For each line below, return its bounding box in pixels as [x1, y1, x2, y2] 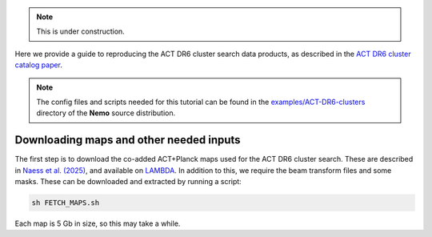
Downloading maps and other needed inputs [14, 133, 241, 147]
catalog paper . [14, 60, 63, 70]
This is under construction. [36, 26, 126, 36]
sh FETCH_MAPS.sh [31, 199, 100, 207]
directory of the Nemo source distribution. [36, 108, 176, 118]
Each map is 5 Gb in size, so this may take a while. [14, 219, 181, 228]
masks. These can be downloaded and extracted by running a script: [14, 177, 242, 187]
